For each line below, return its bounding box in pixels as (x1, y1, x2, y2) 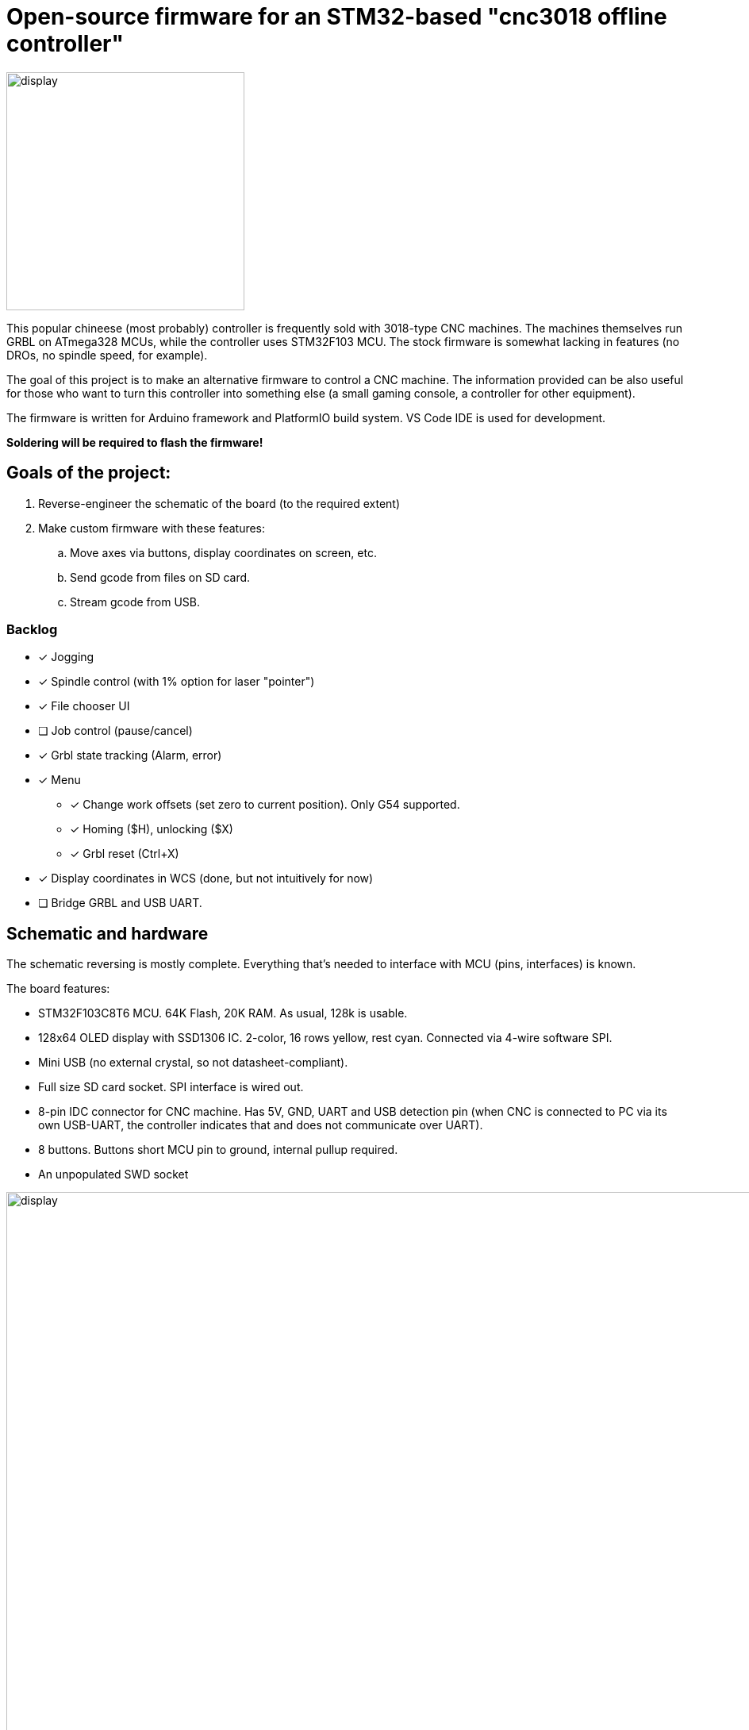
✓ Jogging (38, 650, 94, 664)
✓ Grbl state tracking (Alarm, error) (38, 748, 222, 763)
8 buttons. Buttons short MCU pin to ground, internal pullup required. (38, 1143, 398, 1157)
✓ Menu (38, 773, 81, 787)
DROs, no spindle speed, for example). (6, 348, 208, 362)
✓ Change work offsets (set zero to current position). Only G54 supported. (70, 798, 460, 812)
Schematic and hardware (6, 923, 209, 944)
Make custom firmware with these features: (38, 521, 266, 535)
